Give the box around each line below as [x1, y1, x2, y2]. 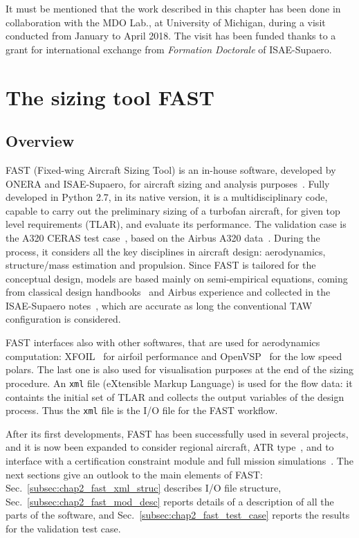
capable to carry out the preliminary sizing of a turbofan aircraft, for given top [6, 203, 340, 217]
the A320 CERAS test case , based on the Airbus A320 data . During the [6, 230, 320, 244]
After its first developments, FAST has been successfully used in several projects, [6, 426, 349, 440]
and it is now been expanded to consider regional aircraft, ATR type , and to [6, 440, 334, 454]
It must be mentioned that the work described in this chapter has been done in [6, 1, 341, 15]
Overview [6, 130, 75, 152]
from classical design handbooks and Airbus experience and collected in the [6, 285, 331, 299]
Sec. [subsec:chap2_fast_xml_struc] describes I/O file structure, [6, 481, 282, 495]
